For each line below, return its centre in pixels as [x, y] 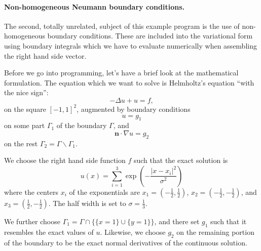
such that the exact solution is [181, 160]
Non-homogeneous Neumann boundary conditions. [95, 6]
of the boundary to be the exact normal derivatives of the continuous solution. [126, 242]
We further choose [32, 221]
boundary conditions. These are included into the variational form [150, 36]
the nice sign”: [26, 92]
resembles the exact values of [49, 232]
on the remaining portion [215, 232]
